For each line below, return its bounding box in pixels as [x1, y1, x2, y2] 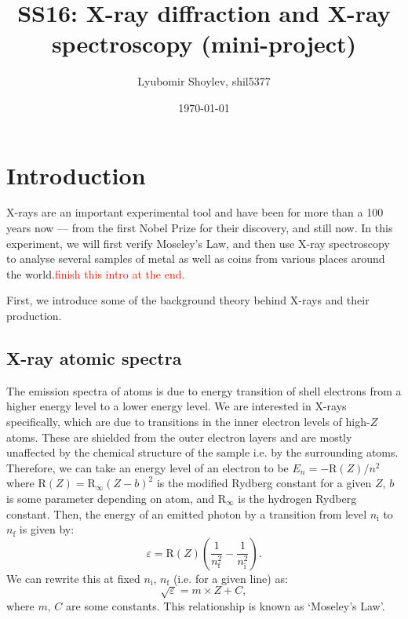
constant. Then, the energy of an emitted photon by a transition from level [6, 505, 367, 522]
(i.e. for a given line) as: [173, 570, 288, 586]
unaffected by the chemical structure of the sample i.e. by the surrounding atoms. [6, 444, 399, 461]
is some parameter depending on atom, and [6, 490, 215, 506]
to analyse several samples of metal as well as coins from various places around [6, 250, 385, 267]
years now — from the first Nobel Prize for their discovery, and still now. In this [6, 220, 393, 236]
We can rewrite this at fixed [6, 570, 140, 586]
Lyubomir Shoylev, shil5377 [137, 73, 271, 89]
